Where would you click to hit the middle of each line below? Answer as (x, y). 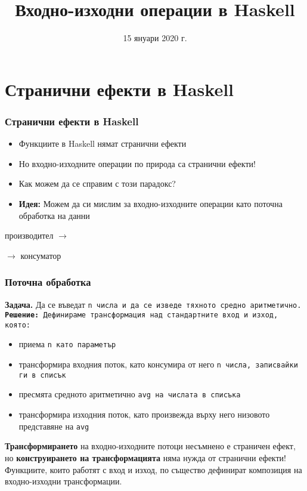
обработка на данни (54, 215)
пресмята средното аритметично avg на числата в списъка (130, 394)
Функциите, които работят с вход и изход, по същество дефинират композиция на (153, 469)
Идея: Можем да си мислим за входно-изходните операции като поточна (151, 203)
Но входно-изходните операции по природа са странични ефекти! (137, 163)
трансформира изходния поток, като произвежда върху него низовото (144, 414)
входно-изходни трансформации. (63, 481)
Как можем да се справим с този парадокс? (97, 183)
